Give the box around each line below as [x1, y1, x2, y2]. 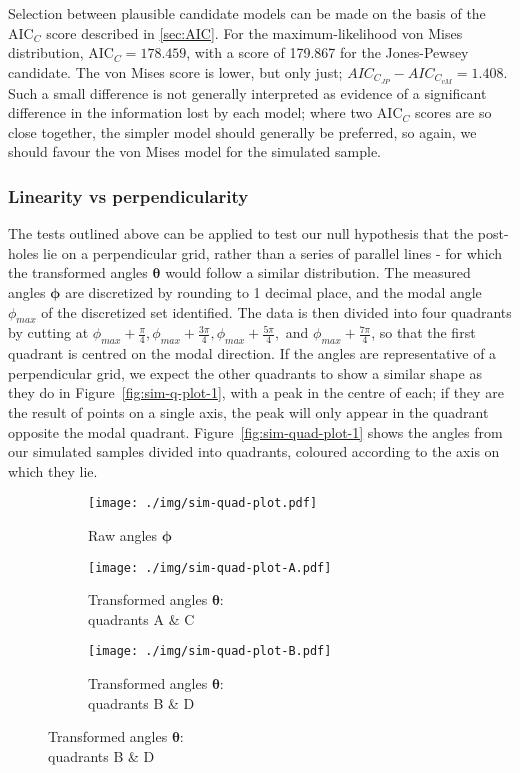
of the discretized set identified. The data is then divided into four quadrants [41, 301, 512, 322]
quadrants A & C [88, 608, 195, 629]
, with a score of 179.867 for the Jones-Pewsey [186, 42, 469, 63]
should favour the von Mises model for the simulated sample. [8, 141, 382, 162]
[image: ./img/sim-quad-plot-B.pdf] [88, 644, 332, 659]
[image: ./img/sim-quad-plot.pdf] [88, 496, 318, 511]
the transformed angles [8, 262, 148, 283]
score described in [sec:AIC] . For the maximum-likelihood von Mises [46, 22, 463, 43]
